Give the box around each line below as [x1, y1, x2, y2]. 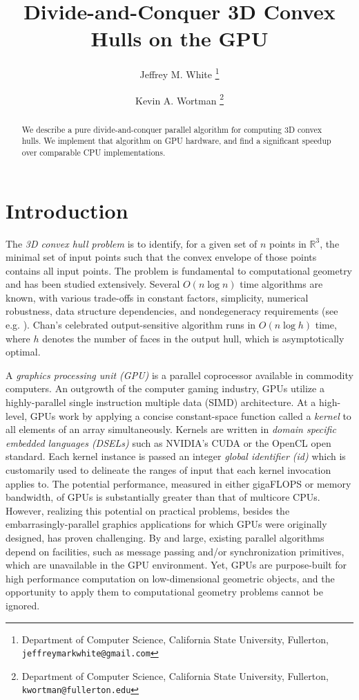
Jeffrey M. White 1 [139, 65, 220, 81]
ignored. [6, 598, 40, 612]
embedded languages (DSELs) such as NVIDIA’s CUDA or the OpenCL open [6, 435, 331, 450]
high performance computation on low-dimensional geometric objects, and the [6, 571, 335, 585]
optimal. [6, 344, 41, 359]
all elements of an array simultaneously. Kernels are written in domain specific [6, 422, 336, 436]
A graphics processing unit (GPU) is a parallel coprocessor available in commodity [6, 367, 353, 382]
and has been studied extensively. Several [6, 277, 180, 291]
